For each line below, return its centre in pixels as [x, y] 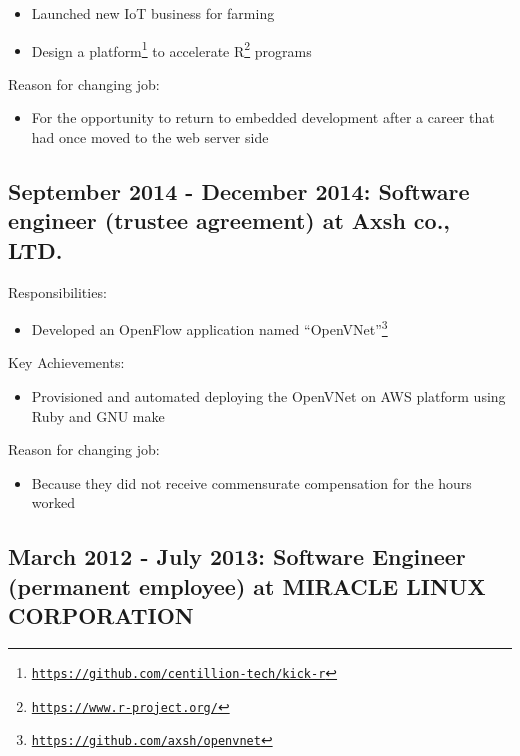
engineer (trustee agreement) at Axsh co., [229, 220]
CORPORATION [101, 615]
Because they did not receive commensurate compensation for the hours [251, 482]
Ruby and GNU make [98, 415]
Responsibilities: [57, 291]
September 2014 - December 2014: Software [239, 191]
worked [53, 502]
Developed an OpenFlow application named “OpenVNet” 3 [209, 327]
